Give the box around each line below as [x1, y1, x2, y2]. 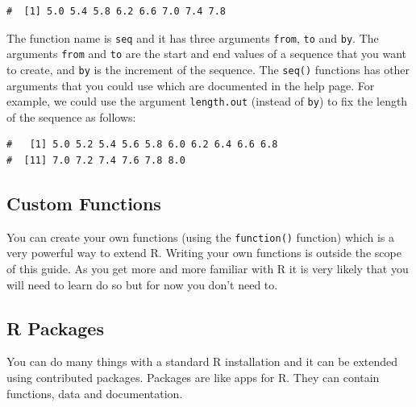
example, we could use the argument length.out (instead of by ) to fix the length [6, 93, 408, 110]
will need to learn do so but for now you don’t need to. [6, 276, 278, 293]
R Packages [6, 315, 104, 340]
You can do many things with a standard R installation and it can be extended [6, 353, 398, 370]
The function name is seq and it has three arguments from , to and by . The [6, 29, 379, 46]
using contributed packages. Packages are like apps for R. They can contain [6, 369, 380, 386]
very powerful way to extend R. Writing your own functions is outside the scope [6, 244, 401, 261]
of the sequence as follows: [6, 108, 136, 125]
